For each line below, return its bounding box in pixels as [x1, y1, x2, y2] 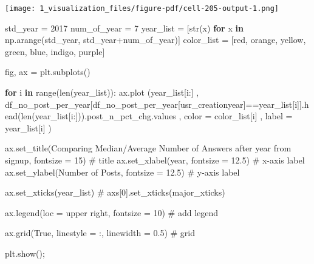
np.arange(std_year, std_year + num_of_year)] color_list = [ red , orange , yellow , [5, 33, 306, 46]
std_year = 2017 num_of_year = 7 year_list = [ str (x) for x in [5, 21, 244, 34]
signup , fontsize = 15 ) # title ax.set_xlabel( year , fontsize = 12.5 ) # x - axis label [5, 154, 305, 166]
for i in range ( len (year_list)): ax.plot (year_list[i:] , [5, 86, 199, 99]
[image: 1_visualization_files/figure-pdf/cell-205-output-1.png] [5, 4, 279, 13]
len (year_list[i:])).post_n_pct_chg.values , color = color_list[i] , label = [21, 110, 293, 122]
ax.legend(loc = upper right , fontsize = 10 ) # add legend [5, 206, 219, 219]
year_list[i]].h [259, 97, 309, 110]
